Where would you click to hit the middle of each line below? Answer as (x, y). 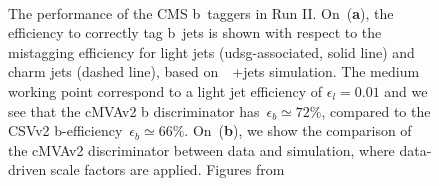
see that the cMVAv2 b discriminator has (134, 110)
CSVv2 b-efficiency (65, 130)
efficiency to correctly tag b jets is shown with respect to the (195, 32)
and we (406, 90)
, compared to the (376, 110)
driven (27, 169)
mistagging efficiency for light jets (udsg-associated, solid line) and (211, 51)
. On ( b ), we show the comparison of (298, 130)
